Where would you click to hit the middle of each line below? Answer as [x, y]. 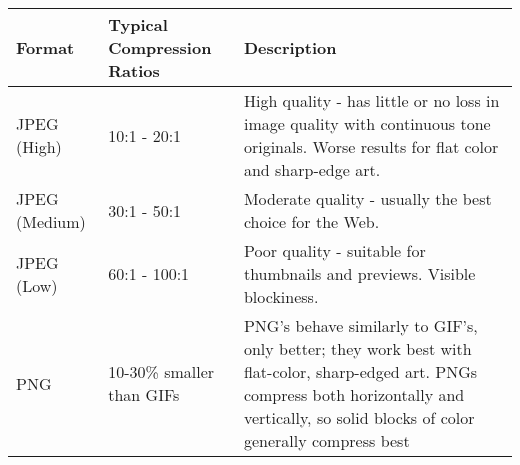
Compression [160, 47]
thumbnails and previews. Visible [359, 273]
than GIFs [144, 394]
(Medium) [51, 221]
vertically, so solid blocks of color [359, 417]
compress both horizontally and [354, 394]
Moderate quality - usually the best [367, 198]
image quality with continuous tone [367, 123]
